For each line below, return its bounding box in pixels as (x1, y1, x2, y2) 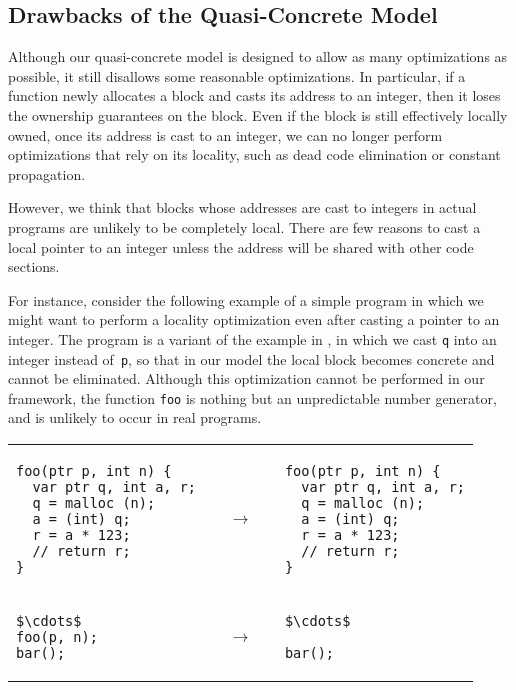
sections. (8, 256, 60, 277)
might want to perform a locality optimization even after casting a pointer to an (8, 309, 500, 330)
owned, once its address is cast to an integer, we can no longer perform (8, 124, 443, 145)
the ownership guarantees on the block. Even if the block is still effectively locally (8, 104, 508, 125)
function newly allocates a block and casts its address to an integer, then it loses (8, 85, 501, 106)
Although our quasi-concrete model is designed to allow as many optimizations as (8, 46, 508, 67)
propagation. (8, 163, 86, 184)
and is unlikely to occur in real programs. (8, 407, 262, 428)
